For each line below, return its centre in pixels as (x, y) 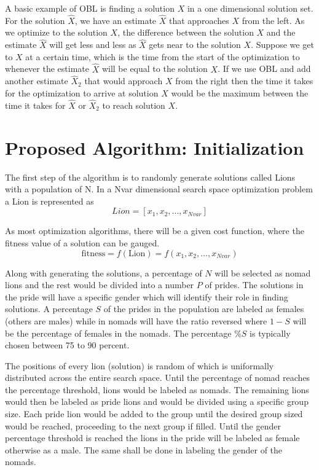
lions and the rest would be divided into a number (100, 285)
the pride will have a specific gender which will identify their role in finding (147, 296)
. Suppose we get (282, 45)
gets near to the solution (195, 45)
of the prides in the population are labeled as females (204, 309)
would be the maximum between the (240, 93)
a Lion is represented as (49, 201)
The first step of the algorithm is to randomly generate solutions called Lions (150, 177)
